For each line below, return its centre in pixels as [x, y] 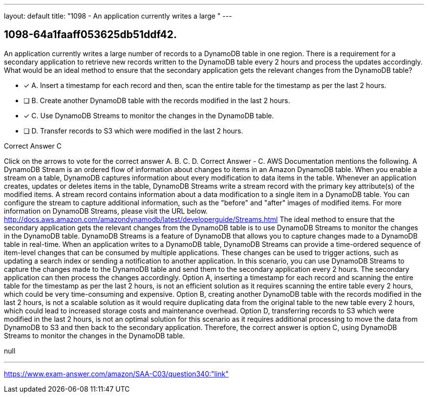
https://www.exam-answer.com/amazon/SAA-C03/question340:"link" [116, 374]
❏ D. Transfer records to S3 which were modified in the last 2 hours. [133, 131]
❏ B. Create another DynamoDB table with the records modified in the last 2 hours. [157, 100]
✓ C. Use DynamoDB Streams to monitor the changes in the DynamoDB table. [149, 115]
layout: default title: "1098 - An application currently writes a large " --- [118, 16]
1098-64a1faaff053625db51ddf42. [91, 35]
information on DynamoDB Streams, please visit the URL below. [106, 211]
